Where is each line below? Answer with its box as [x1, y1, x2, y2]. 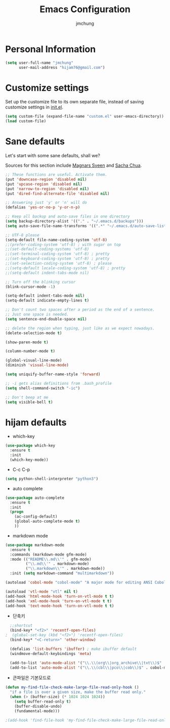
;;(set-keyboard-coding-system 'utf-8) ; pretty [5, 256, 110, 262]
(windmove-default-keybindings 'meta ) [10, 651, 92, 656]
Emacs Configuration [39, 4, 131, 15]
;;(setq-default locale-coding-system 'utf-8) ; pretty [5, 265, 125, 271]
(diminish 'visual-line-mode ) [5, 362, 69, 368]
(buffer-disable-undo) [14, 704, 62, 709]
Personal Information [5, 43, 96, 55]
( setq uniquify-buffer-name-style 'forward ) [5, 372, 101, 377]
